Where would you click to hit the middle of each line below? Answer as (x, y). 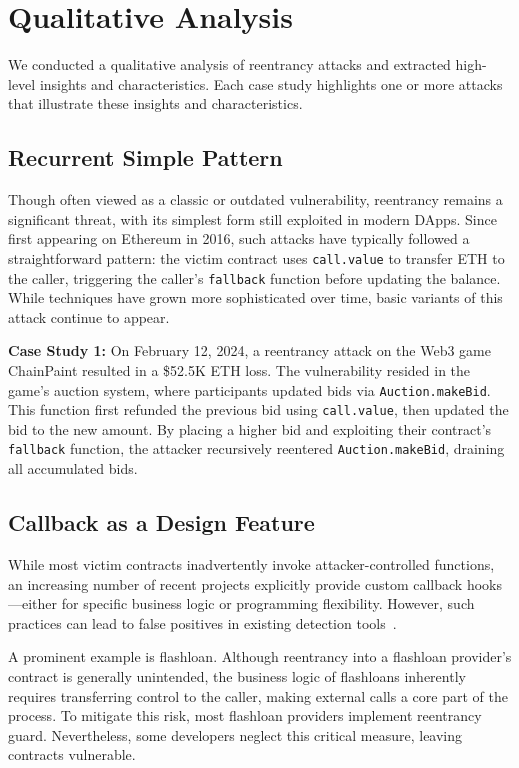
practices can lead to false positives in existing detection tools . (202, 622)
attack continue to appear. (89, 316)
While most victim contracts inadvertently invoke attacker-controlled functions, (251, 563)
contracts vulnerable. (72, 754)
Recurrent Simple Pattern (145, 157)
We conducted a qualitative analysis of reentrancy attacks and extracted (229, 64)
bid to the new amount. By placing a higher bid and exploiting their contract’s (250, 428)
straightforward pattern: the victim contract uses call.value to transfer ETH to (256, 257)
